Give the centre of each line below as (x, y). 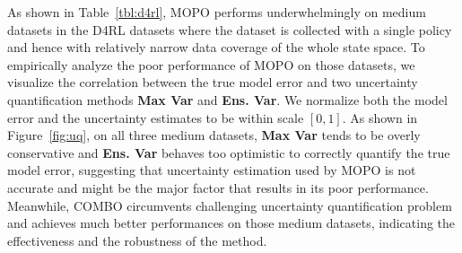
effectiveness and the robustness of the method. (137, 240)
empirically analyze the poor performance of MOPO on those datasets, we (211, 64)
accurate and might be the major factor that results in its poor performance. (218, 187)
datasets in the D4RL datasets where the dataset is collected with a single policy (230, 29)
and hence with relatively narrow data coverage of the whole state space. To (216, 47)
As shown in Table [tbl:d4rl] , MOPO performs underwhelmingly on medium (217, 12)
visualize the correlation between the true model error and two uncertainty (213, 82)
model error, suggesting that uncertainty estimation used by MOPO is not (212, 170)
